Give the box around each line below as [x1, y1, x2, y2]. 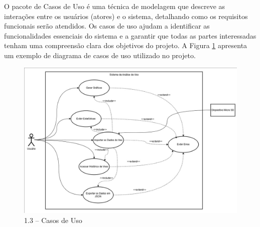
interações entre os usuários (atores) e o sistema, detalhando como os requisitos [4, 11, 248, 21]
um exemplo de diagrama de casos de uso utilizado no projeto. [4, 50, 196, 60]
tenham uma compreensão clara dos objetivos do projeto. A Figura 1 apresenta [4, 40, 247, 51]
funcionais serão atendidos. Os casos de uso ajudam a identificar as [4, 21, 210, 31]
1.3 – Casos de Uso [24, 214, 82, 225]
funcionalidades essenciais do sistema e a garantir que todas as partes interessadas [4, 30, 256, 41]
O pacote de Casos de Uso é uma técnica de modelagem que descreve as [4, 1, 225, 11]
